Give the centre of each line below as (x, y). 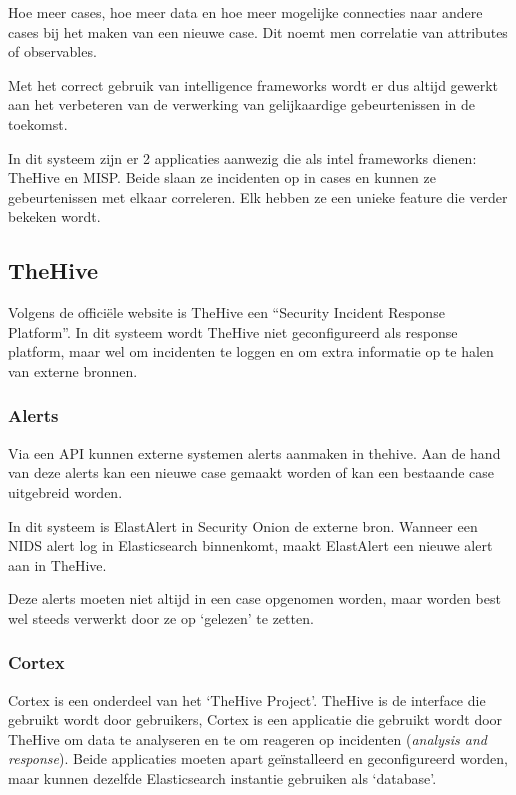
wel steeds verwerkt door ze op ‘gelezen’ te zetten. (161, 617)
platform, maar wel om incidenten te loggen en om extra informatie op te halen (251, 351)
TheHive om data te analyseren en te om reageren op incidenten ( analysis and (247, 738)
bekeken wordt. (54, 216)
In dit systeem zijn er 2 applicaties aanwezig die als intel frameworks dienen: (242, 157)
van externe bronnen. (73, 370)
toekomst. (38, 123)
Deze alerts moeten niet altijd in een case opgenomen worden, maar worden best (254, 598)
